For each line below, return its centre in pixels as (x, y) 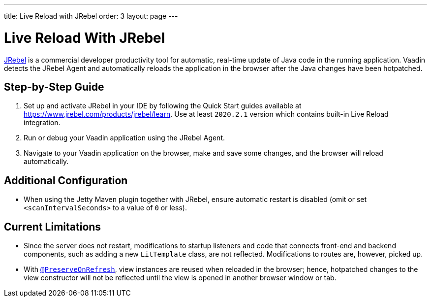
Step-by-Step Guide (54, 87)
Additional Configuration (66, 180)
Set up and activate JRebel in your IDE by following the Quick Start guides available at (163, 106)
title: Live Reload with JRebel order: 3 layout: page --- (91, 16)
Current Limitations (53, 227)
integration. (42, 123)
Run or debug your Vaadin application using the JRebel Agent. (124, 138)
